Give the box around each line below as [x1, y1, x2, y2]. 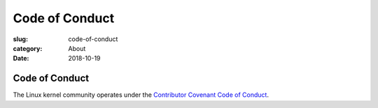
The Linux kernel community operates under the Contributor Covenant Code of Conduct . [13, 91, 269, 99]
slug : [13, 35, 28, 43]
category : [13, 44, 43, 52]
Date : [13, 54, 29, 63]
